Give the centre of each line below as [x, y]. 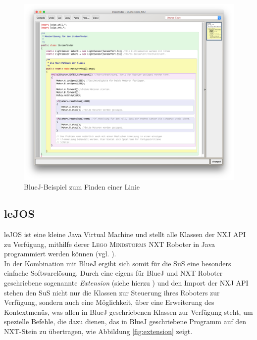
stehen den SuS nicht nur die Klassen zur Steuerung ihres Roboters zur [112, 292]
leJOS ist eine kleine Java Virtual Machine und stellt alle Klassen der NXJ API [125, 234]
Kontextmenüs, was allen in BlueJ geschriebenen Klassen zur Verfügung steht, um [128, 312]
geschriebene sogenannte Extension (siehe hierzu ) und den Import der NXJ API [126, 283]
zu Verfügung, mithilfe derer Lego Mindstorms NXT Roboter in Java [110, 244]
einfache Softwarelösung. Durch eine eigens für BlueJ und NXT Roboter [113, 273]
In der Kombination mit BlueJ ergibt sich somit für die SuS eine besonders [118, 263]
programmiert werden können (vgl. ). [60, 254]
